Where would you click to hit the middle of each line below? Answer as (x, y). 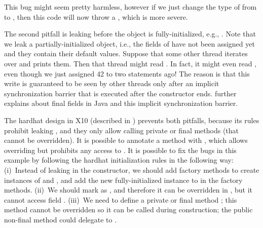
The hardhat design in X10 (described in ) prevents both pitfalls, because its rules (132, 120)
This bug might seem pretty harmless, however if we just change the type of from (130, 7)
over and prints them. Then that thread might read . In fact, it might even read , (130, 63)
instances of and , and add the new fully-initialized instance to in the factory (123, 180)
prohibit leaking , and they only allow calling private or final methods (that (122, 130)
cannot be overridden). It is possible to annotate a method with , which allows (126, 140)
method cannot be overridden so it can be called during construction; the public (128, 210)
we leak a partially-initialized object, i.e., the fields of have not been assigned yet (129, 43)
